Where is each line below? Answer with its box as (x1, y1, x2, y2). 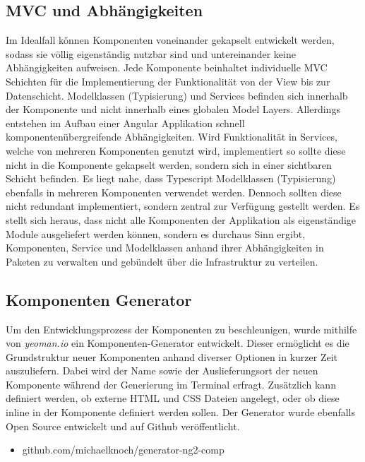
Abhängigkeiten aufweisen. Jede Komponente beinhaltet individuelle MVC (6, 60, 328, 75)
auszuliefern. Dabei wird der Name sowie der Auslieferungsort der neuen (6, 363, 318, 378)
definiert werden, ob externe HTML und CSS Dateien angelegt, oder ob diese (6, 391, 340, 405)
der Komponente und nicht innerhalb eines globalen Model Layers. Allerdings (6, 102, 340, 117)
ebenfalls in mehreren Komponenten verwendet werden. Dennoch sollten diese (6, 184, 342, 199)
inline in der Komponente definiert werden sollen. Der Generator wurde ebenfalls (6, 405, 356, 420)
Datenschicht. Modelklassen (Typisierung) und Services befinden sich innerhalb (6, 88, 348, 102)
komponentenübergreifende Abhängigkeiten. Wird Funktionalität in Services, (6, 129, 337, 144)
